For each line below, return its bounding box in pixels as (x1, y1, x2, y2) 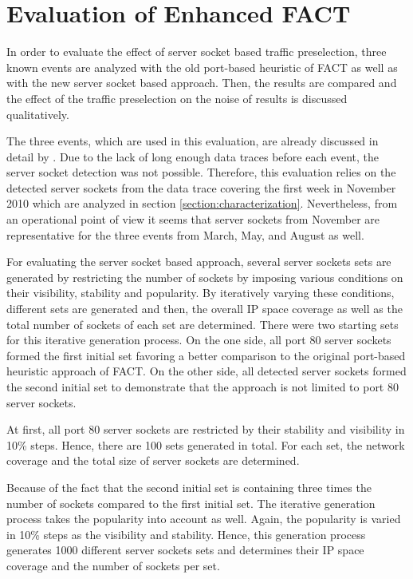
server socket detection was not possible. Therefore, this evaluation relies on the (6, 164, 396, 180)
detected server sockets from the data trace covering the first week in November (6, 179, 396, 196)
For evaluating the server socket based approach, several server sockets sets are (6, 253, 391, 270)
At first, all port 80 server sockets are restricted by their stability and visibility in (6, 421, 405, 438)
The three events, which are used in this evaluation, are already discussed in (6, 133, 379, 149)
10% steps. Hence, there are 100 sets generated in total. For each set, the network (6, 436, 405, 453)
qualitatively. (6, 105, 69, 122)
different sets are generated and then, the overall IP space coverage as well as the (6, 300, 403, 317)
